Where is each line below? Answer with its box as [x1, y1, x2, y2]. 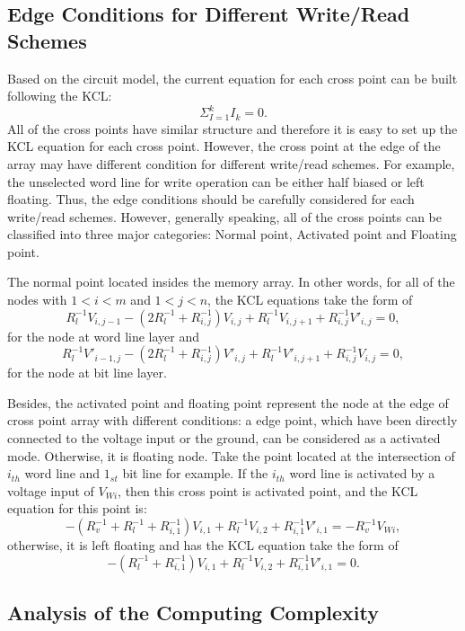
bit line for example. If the [122, 464, 268, 483]
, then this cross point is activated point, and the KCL [118, 481, 418, 500]
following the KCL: [7, 86, 112, 105]
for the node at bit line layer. [7, 363, 167, 382]
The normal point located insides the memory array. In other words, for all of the [7, 272, 455, 291]
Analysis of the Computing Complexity [7, 599, 379, 626]
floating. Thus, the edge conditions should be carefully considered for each [7, 190, 415, 209]
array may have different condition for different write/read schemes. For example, [7, 154, 455, 173]
